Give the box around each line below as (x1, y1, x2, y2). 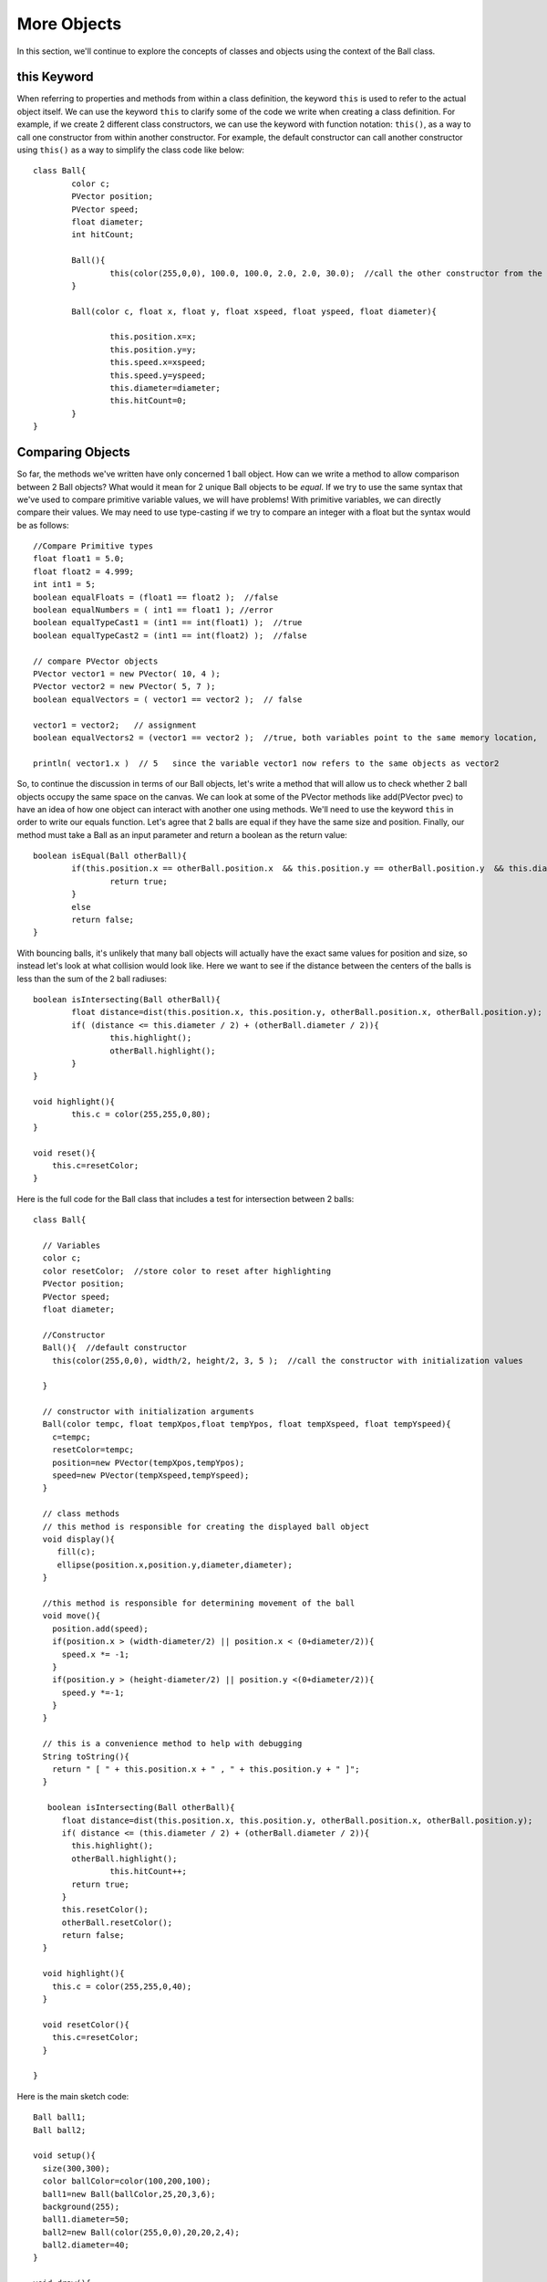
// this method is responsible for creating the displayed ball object (42, 1521, 370, 1532)
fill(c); (57, 1547, 96, 1557)
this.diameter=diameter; (109, 383, 221, 393)
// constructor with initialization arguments (42, 1407, 254, 1417)
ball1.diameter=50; (42, 2214, 129, 2224)
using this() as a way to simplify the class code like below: (16, 144, 245, 155)
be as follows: (16, 519, 69, 530)
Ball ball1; (33, 2112, 87, 2122)
